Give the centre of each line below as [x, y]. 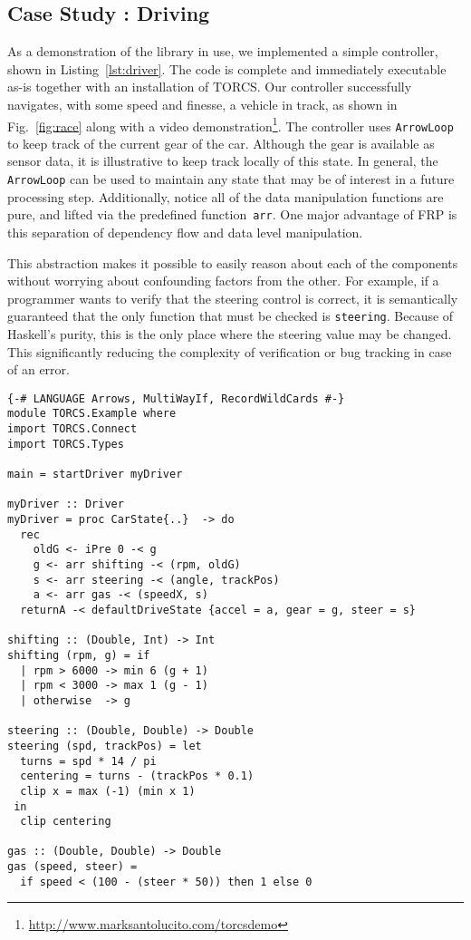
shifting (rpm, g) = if [79, 655]
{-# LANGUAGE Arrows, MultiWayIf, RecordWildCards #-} [176, 398]
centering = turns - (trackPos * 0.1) [137, 776]
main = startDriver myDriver [95, 475]
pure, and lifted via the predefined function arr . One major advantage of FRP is [232, 214]
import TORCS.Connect [72, 429]
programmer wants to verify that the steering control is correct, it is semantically [233, 298]
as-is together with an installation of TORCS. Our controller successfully [210, 87]
